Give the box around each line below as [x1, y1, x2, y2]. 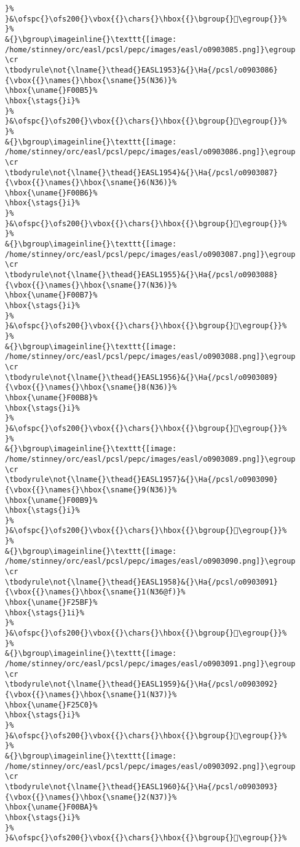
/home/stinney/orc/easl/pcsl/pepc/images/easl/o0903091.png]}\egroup [5, 660, 296, 668]
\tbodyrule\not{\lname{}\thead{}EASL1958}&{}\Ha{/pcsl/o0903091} [5, 577, 278, 586]
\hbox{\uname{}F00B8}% [5, 393, 98, 402]
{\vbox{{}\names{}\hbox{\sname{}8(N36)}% [5, 383, 177, 392]
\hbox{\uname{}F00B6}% [5, 188, 98, 197]
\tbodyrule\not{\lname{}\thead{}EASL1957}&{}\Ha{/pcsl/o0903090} [5, 475, 278, 484]
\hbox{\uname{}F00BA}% [5, 803, 98, 812]
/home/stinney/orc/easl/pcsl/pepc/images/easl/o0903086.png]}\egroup [5, 148, 296, 157]
